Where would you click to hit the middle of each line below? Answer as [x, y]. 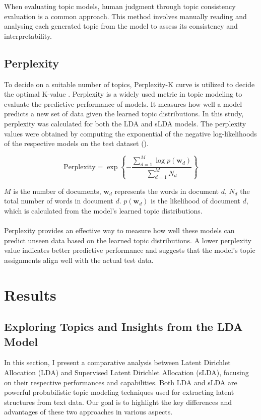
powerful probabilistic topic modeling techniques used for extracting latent [119, 392]
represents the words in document [167, 191]
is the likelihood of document [195, 201]
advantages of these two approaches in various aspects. [88, 412]
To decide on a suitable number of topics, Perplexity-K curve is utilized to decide [129, 84]
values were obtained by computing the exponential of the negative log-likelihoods [130, 133]
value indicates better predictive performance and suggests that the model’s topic [130, 250]
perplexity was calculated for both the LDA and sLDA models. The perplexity [125, 123]
